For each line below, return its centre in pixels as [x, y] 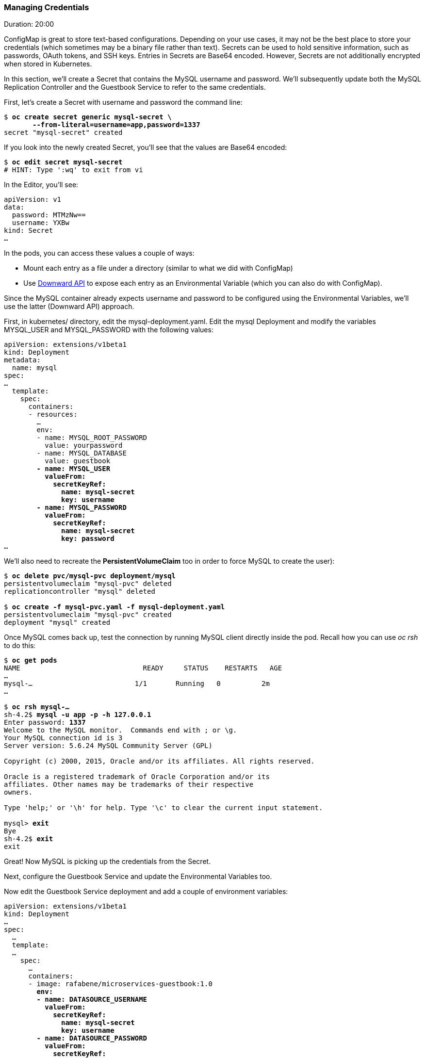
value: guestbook [78, 461]
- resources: [53, 415]
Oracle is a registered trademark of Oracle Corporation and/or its [137, 777]
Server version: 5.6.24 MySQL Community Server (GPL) [108, 746]
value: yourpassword [84, 446]
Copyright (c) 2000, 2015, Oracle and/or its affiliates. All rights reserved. [159, 761]
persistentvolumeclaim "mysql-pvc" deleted [88, 584]
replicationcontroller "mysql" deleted [80, 592]
